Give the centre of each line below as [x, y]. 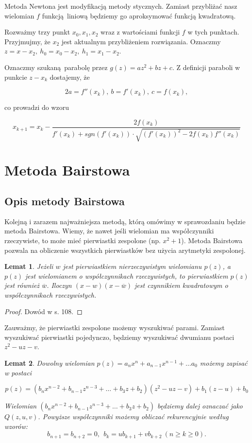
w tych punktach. [213, 32]
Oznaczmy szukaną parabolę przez [56, 67]
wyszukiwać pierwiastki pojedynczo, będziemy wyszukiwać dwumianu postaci [119, 337]
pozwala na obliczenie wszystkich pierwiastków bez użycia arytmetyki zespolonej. [125, 250]
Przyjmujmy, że [27, 41]
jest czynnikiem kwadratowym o [181, 285]
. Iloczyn [59, 285]
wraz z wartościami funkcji [140, 32]
